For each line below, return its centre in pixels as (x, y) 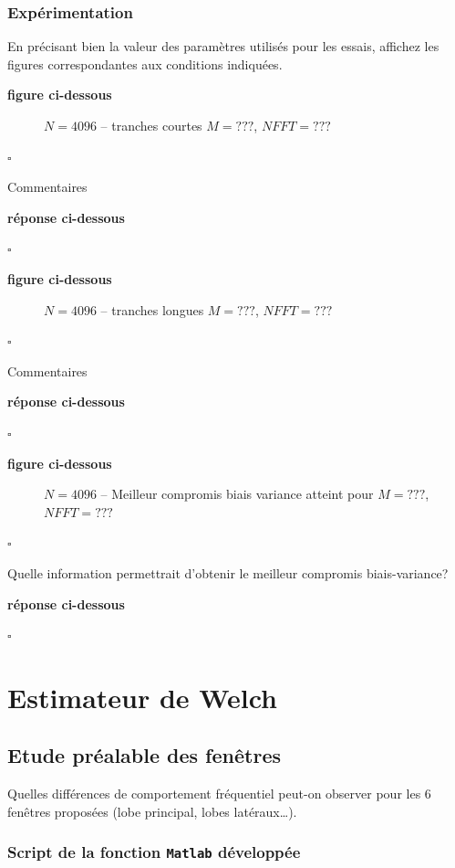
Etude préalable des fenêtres (144, 755)
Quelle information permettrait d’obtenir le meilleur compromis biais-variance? (228, 572)
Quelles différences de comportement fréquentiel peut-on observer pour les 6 (219, 794)
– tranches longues (152, 309)
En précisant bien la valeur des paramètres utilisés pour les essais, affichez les (223, 46)
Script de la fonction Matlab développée (154, 852)
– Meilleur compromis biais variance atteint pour (237, 494)
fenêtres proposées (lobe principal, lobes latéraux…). (152, 811)
